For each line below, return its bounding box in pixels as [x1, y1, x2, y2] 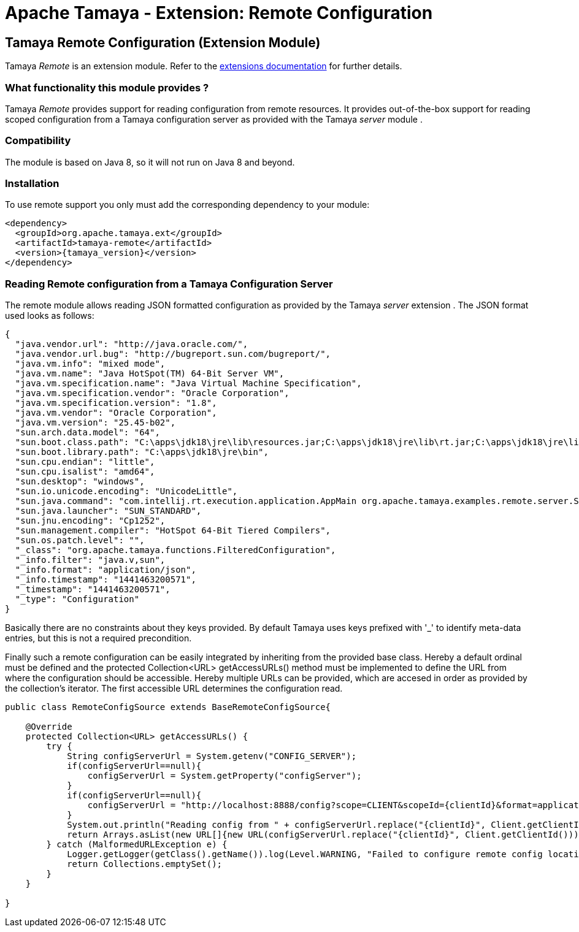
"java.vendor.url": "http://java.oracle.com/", [15, 339, 248, 349]
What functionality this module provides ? [5, 81, 209, 94]
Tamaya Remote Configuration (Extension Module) [5, 34, 321, 50]
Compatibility [5, 134, 71, 147]
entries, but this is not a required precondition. [5, 633, 192, 644]
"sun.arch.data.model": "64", [15, 427, 160, 438]
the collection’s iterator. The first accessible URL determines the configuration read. [5, 683, 343, 694]
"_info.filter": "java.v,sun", [15, 555, 166, 565]
